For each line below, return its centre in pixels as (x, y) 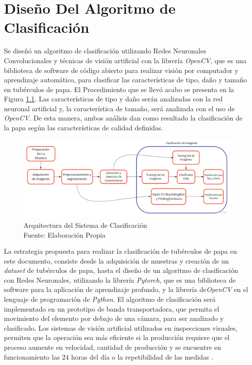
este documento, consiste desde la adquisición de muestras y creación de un (116, 260)
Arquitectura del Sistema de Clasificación (85, 225)
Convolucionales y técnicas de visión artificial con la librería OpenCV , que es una (125, 60)
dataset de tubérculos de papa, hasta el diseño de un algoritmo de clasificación (121, 270)
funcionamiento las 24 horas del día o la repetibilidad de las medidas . (109, 356)
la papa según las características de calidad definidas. (84, 128)
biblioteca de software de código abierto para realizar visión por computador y (121, 70)
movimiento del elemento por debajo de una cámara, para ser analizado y (114, 318)
